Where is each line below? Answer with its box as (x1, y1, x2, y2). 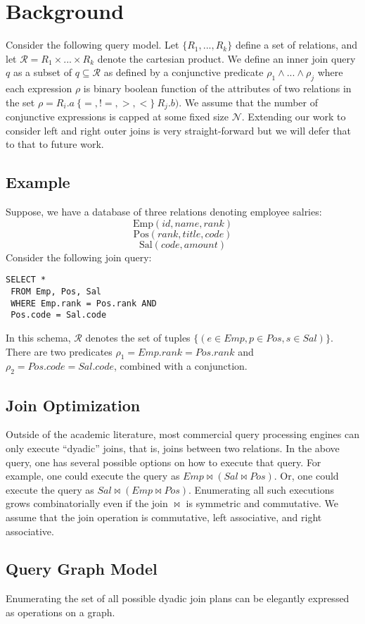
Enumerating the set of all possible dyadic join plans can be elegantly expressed (6, 591, 350, 606)
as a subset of (13, 65, 72, 80)
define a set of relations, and (235, 37, 358, 52)
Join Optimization (6, 394, 141, 416)
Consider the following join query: (6, 249, 152, 264)
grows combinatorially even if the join (6, 496, 168, 511)
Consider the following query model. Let (6, 37, 179, 52)
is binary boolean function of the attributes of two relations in (83, 81, 352, 96)
